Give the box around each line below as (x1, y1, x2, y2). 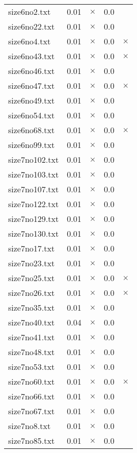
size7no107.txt (8, 183, 59, 195)
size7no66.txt (8, 390, 55, 402)
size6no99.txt (8, 139, 55, 150)
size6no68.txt (8, 124, 55, 136)
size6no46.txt (8, 65, 55, 77)
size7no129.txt (8, 213, 59, 224)
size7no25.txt (8, 272, 55, 284)
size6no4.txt (8, 35, 51, 47)
